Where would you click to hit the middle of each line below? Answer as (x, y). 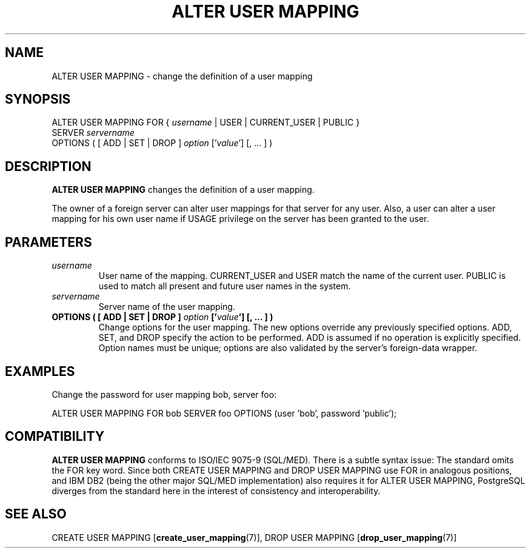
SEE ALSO (36, 514)
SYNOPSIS (38, 99)
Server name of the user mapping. (167, 307)
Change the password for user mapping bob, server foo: (164, 394)
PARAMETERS (48, 242)
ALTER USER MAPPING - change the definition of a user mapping (182, 76)
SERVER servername (93, 133)
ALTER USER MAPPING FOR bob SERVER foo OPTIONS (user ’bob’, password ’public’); (224, 413)
